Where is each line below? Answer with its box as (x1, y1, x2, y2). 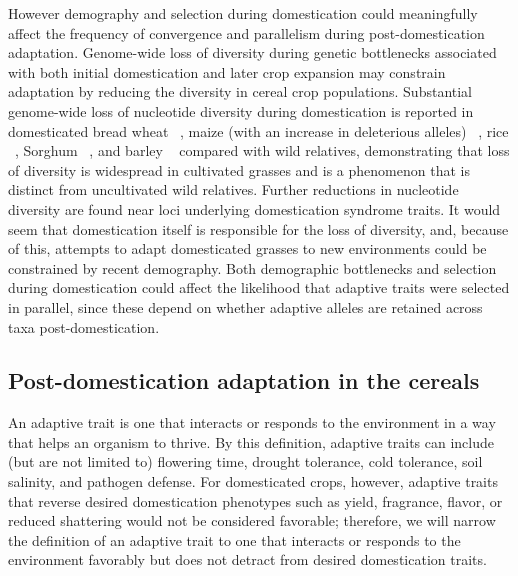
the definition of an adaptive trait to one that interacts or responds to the (8, 529, 461, 550)
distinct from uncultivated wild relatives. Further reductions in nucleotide (8, 179, 459, 200)
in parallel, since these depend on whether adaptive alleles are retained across (8, 296, 483, 317)
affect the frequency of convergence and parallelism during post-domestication (8, 22, 485, 43)
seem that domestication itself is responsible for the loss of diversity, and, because (8, 218, 509, 239)
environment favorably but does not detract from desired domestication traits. (8, 549, 487, 570)
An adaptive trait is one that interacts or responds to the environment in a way (8, 412, 496, 433)
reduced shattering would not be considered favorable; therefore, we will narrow (8, 510, 496, 531)
